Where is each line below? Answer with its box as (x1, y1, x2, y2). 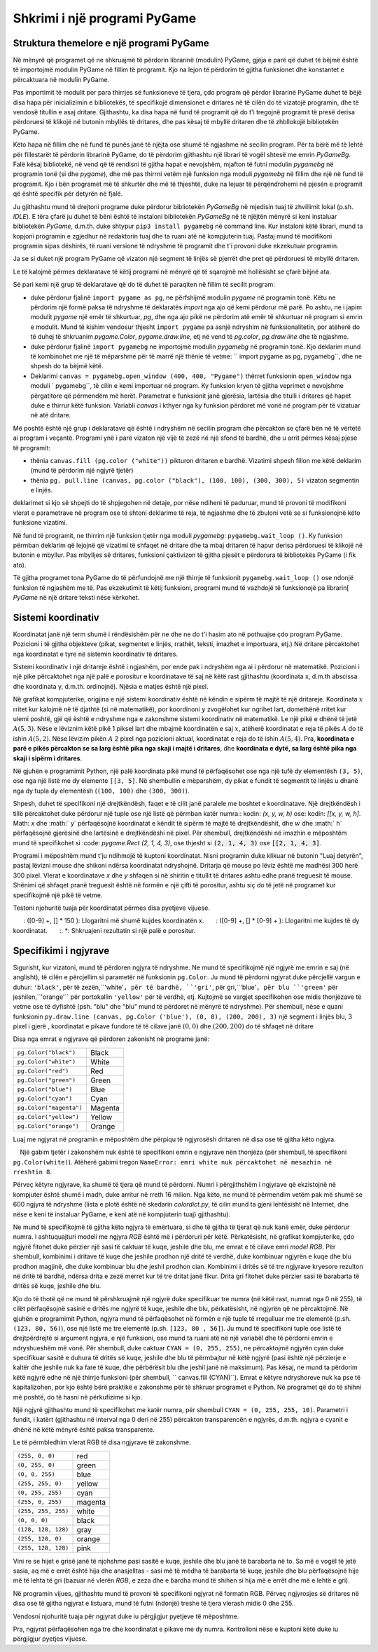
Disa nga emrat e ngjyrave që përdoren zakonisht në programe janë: (13, 1035, 210, 1043)
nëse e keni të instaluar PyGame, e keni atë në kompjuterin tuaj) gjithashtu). (13, 1210, 231, 1218)
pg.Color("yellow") (17, 1113, 80, 1121)
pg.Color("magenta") (17, 1104, 83, 1112)
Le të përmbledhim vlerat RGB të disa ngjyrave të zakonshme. (13, 1438, 192, 1446)
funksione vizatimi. (13, 518, 68, 527)
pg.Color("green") (17, 1077, 76, 1084)
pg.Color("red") (17, 1067, 69, 1075)
